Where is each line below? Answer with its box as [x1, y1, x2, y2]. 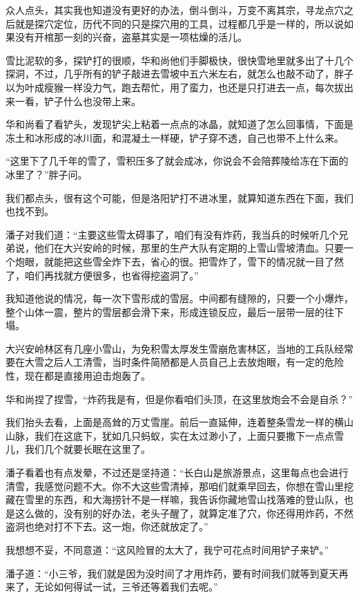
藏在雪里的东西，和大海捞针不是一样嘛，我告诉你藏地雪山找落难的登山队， [6, 492, 344, 507]
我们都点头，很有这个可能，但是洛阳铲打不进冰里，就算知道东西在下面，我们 [6, 190, 353, 205]
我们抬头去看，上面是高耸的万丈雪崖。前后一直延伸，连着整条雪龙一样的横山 [6, 415, 353, 429]
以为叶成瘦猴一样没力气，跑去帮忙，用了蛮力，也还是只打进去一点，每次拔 [6, 80, 344, 94]
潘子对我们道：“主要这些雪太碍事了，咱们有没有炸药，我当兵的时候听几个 [6, 227, 339, 241]
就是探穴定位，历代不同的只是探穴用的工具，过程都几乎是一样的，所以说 [14, 16, 344, 30]
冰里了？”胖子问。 [6, 167, 88, 181]
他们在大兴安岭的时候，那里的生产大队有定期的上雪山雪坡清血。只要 [34, 241, 344, 255]
